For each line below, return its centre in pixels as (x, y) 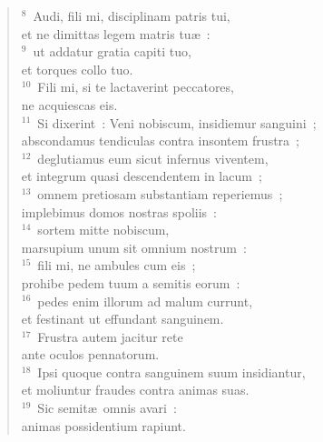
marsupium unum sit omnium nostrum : (134, 247)
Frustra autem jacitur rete (110, 336)
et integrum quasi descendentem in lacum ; (142, 176)
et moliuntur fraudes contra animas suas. (135, 390)
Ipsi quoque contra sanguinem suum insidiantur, (171, 372)
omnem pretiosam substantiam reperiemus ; (160, 193)
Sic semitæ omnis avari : (107, 408)
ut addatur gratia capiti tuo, (112, 51)
